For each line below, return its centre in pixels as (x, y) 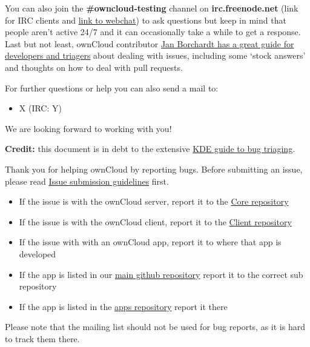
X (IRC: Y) (40, 108)
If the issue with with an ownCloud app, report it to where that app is (150, 242)
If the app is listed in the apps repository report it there (123, 306)
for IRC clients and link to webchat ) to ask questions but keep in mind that (146, 20)
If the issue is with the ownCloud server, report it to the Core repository (154, 201)
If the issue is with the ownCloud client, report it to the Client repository (155, 221)
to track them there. (42, 338)
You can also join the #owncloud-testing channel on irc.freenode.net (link (152, 8)
